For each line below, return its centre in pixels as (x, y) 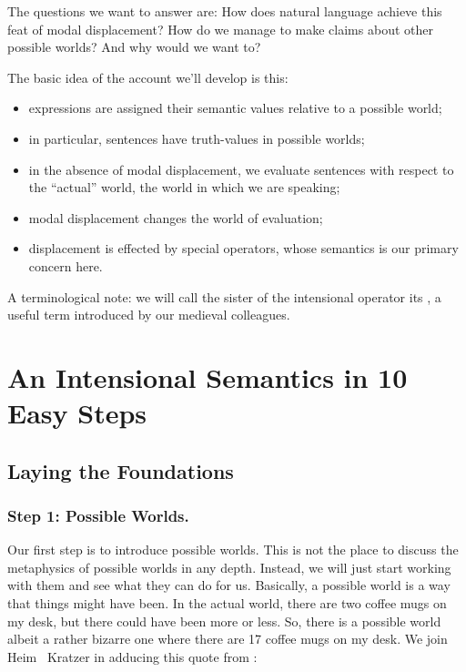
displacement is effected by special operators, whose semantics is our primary (243, 248)
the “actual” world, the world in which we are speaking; (184, 187)
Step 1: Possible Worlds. (98, 515)
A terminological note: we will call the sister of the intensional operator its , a (224, 296)
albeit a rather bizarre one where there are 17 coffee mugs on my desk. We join (228, 639)
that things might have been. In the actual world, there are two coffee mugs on (227, 603)
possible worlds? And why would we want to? (134, 47)
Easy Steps (77, 413)
